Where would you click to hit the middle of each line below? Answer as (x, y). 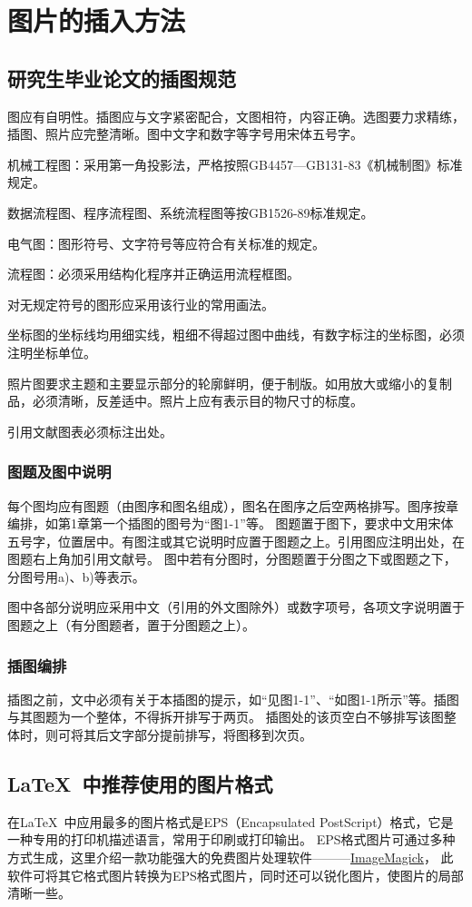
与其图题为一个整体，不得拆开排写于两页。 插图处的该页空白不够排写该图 (226, 717)
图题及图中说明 (59, 472)
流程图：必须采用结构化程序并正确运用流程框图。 (153, 274)
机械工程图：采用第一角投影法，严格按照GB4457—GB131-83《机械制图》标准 (235, 164)
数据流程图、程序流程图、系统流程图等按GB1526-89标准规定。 (191, 212)
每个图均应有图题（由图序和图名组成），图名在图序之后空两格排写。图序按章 (233, 505)
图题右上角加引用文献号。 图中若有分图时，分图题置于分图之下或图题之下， (232, 559)
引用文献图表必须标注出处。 (90, 431)
